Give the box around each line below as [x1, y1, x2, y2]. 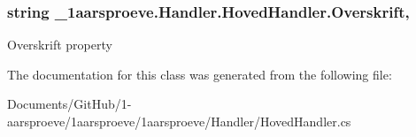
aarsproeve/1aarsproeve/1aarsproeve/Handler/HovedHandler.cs [7, 112, 351, 130]
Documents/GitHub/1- [7, 95, 132, 113]
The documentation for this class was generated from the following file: [7, 65, 392, 83]
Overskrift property [7, 35, 112, 54]
